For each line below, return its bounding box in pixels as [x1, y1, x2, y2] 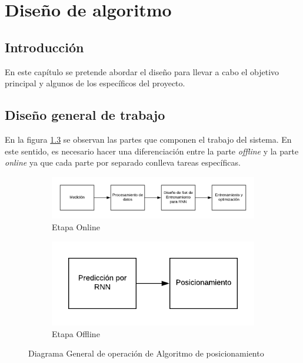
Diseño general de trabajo [5, 106, 165, 124]
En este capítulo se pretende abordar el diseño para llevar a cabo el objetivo [5, 65, 279, 78]
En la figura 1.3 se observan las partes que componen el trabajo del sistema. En [5, 133, 292, 145]
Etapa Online [52, 221, 100, 233]
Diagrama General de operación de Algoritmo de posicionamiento [28, 347, 264, 359]
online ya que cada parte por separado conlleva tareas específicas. [5, 156, 241, 169]
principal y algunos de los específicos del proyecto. [5, 77, 185, 89]
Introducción [5, 38, 84, 56]
